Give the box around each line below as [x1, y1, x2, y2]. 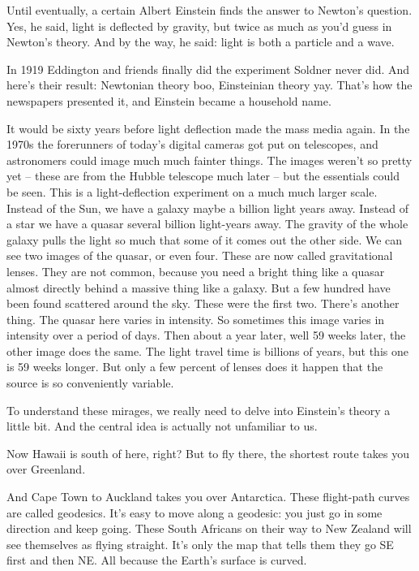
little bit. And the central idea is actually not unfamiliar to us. [6, 417, 318, 435]
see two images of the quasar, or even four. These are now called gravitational [6, 247, 393, 264]
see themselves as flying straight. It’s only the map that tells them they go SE [6, 535, 394, 552]
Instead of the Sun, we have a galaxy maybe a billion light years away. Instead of [6, 199, 409, 216]
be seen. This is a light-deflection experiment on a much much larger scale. [6, 183, 378, 200]
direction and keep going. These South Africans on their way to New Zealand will [6, 520, 412, 537]
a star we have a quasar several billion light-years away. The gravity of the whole [6, 215, 408, 232]
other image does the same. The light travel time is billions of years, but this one [6, 342, 408, 359]
